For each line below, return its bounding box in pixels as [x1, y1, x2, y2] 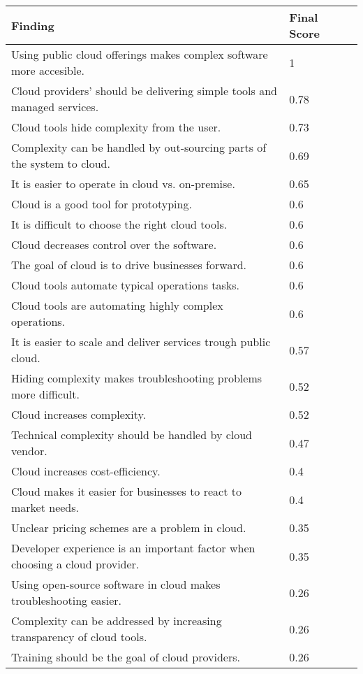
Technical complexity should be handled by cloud [11, 426, 253, 443]
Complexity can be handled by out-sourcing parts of [11, 139, 267, 155]
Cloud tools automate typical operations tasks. [11, 277, 240, 293]
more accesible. [11, 62, 84, 78]
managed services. [11, 99, 99, 115]
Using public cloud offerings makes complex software [11, 46, 268, 62]
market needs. [11, 499, 80, 515]
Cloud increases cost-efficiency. [11, 463, 161, 479]
